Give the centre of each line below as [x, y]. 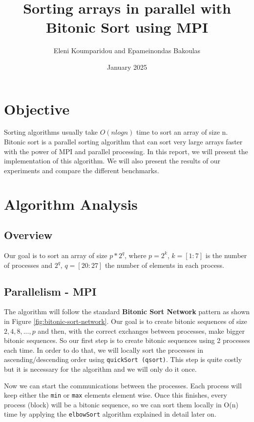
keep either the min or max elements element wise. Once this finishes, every [116, 395]
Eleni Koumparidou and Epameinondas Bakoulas [127, 50]
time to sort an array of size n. [182, 132]
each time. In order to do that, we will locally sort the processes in [104, 350]
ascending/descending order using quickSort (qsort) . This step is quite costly [123, 359]
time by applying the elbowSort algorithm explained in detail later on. [110, 414]
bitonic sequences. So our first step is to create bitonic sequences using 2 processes [127, 340]
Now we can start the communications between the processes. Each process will [123, 385]
